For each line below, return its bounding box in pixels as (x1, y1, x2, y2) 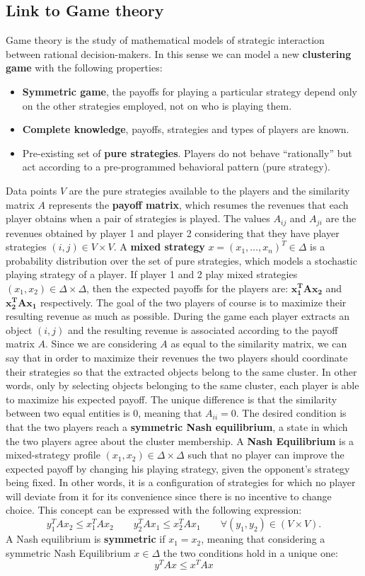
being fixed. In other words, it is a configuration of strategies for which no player (6, 475, 356, 490)
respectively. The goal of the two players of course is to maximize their (40, 294, 347, 309)
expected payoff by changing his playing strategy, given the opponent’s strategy (6, 461, 350, 476)
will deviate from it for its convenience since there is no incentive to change (6, 488, 332, 503)
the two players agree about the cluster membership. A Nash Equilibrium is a (6, 433, 354, 448)
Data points (6, 183, 57, 197)
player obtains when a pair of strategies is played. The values (6, 211, 270, 226)
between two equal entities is (6, 405, 130, 420)
